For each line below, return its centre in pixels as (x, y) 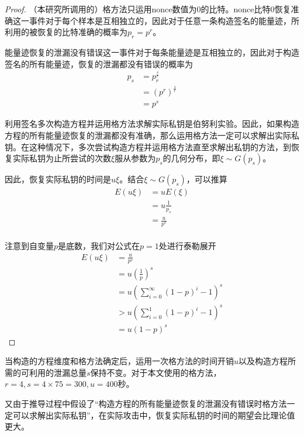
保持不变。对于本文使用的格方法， (156, 372)
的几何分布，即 (191, 158)
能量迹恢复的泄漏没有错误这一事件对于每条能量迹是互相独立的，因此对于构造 (152, 52)
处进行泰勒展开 (187, 245)
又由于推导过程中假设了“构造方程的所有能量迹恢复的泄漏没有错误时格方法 (146, 403)
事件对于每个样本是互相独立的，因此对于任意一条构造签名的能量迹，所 (164, 20)
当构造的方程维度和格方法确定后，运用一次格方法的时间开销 (119, 361)
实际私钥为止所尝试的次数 (62, 158)
